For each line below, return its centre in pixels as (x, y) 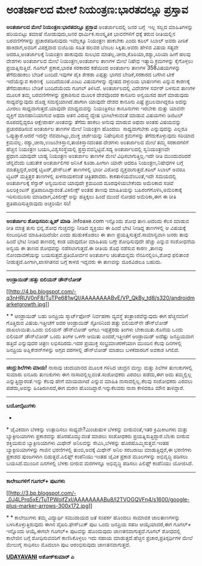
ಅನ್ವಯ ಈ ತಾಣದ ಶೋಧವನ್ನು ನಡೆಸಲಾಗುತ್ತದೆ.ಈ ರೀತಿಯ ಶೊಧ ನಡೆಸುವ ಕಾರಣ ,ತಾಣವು (85, 248)
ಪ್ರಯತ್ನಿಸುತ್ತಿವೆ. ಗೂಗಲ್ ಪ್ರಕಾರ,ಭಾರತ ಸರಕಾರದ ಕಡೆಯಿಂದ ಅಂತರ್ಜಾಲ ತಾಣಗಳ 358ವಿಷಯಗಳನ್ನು (93, 68)
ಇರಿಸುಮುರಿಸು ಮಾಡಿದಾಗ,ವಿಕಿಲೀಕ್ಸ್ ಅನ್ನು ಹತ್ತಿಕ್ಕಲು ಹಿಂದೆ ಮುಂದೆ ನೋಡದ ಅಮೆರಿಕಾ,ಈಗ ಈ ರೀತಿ (91, 197)
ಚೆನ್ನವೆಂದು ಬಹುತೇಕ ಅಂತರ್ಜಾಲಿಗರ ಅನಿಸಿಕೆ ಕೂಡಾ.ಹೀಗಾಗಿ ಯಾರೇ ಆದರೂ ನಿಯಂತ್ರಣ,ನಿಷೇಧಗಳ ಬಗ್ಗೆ (95, 162)
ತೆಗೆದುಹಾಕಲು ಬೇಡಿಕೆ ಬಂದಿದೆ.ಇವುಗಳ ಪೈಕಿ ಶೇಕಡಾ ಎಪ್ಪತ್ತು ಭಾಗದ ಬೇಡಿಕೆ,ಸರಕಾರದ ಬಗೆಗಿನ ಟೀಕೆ (90, 74)
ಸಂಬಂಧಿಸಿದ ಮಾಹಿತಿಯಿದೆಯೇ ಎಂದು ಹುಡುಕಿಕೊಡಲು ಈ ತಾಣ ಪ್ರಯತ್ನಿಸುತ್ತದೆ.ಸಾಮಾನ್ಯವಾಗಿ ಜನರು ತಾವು (97, 234)
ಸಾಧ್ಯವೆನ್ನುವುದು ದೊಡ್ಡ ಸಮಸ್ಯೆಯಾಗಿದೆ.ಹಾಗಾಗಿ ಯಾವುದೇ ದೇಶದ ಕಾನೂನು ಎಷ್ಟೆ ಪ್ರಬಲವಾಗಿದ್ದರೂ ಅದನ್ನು (97, 101)
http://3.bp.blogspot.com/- (43, 493)
